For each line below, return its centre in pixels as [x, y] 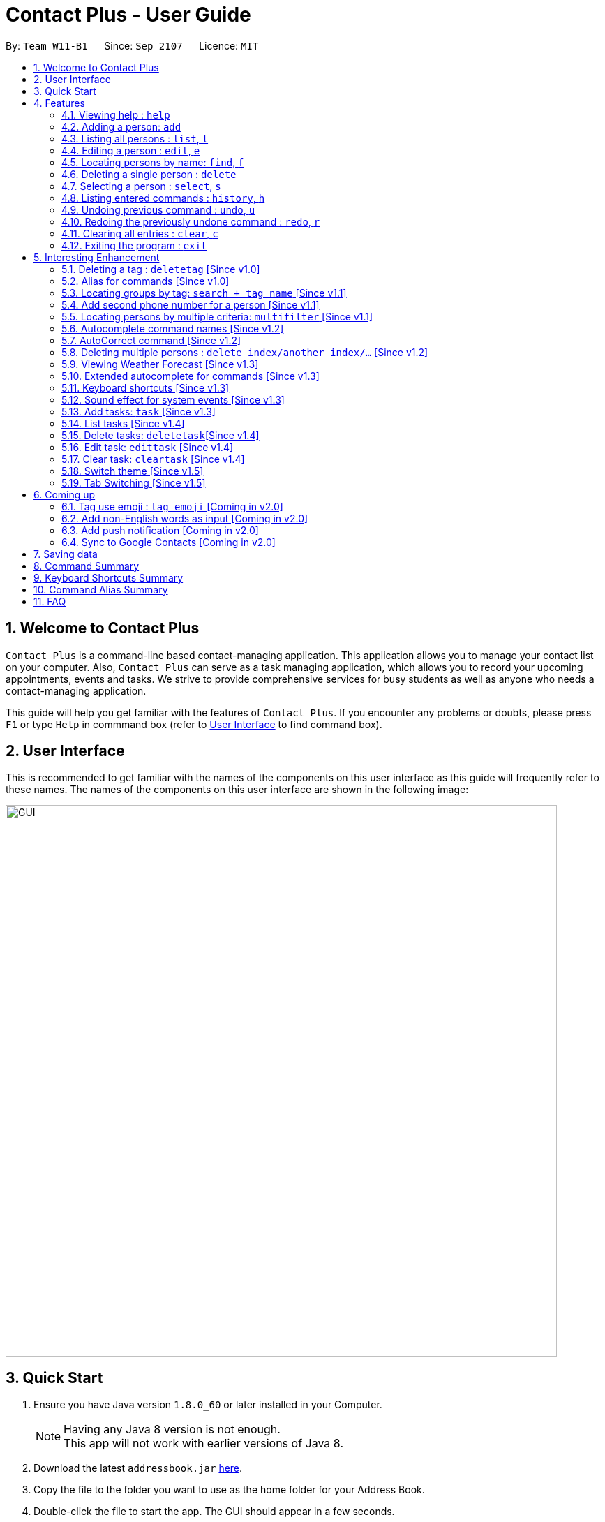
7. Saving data [66, 554]
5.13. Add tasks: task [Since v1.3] [139, 411]
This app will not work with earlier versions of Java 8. [203, 1443]
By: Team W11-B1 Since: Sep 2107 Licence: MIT [132, 45]
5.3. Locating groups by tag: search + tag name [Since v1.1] [204, 293]
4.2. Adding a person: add [121, 126]
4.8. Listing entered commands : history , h [163, 198]
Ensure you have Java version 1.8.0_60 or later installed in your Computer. [208, 1405]
